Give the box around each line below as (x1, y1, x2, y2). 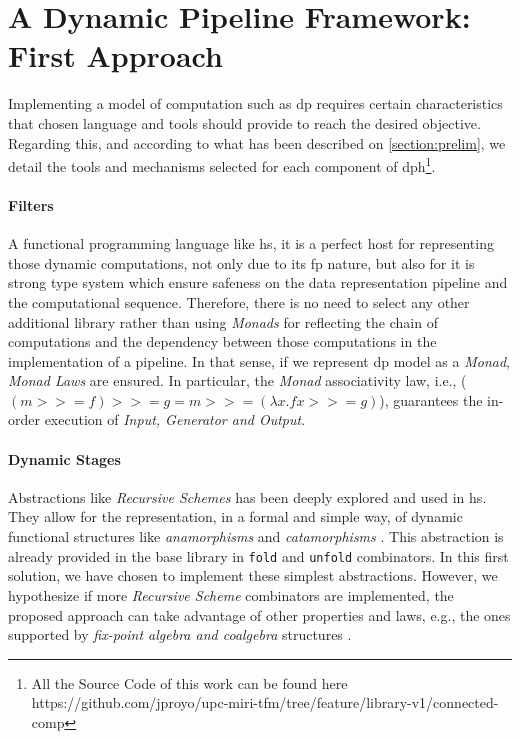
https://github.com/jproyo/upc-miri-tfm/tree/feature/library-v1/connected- (31, 692, 499, 713)
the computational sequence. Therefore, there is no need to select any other (8, 291, 470, 312)
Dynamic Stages (8, 448, 121, 469)
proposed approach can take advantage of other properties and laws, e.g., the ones (8, 604, 511, 625)
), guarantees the (379, 389, 483, 410)
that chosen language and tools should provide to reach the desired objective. (8, 112, 481, 133)
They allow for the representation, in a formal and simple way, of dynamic (8, 506, 463, 527)
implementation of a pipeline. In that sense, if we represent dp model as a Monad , (8, 350, 510, 371)
